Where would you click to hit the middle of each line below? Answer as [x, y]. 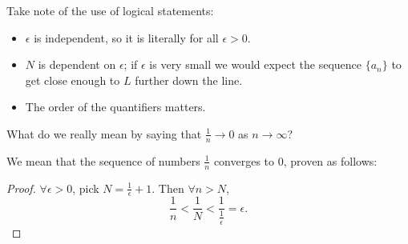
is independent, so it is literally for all [126, 37]
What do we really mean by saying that [104, 133]
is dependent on [77, 64]
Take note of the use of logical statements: [110, 10]
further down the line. [189, 80]
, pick [86, 188]
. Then [168, 188]
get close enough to [73, 80]
